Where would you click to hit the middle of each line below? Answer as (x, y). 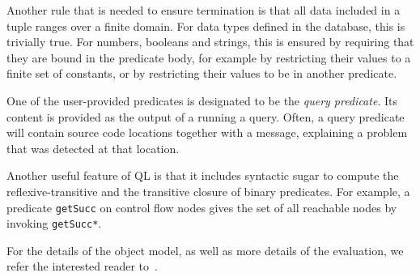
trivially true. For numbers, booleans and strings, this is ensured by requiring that (210, 42)
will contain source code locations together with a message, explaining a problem (207, 132)
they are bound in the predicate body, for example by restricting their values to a (209, 57)
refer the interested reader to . (82, 266)
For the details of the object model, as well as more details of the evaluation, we (205, 250)
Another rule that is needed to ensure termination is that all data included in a (204, 10)
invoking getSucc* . (54, 223)
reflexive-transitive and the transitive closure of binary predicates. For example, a (208, 191)
